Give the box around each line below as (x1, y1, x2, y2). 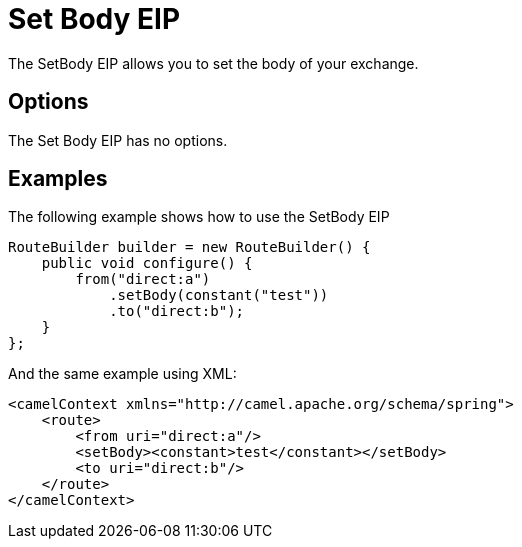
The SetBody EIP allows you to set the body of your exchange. (8, 54, 419, 72)
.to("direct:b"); (109, 303, 245, 320)
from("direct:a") (75, 271, 211, 288)
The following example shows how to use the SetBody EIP (8, 208, 390, 226)
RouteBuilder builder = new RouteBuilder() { (8, 239, 371, 256)
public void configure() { (41, 255, 253, 272)
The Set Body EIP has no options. (8, 131, 228, 149)
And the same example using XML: (8, 365, 237, 383)
